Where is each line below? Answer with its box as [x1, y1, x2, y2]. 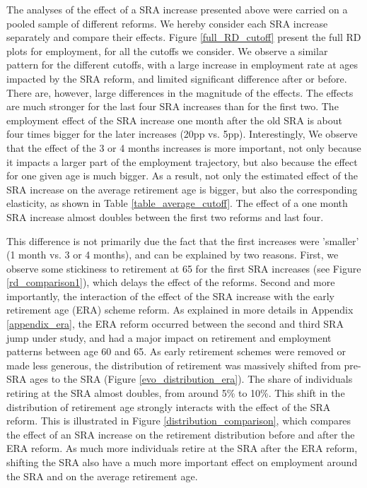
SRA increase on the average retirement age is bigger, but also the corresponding [6, 181, 358, 196]
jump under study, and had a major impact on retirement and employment [6, 330, 332, 345]
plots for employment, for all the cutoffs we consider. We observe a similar [6, 43, 328, 58]
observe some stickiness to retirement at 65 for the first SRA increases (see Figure [6, 261, 361, 275]
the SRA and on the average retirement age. [6, 468, 198, 483]
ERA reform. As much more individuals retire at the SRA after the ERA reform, [6, 441, 358, 456]
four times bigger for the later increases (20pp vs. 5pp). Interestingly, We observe [6, 126, 358, 141]
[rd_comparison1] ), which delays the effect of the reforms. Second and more [6, 275, 335, 290]
